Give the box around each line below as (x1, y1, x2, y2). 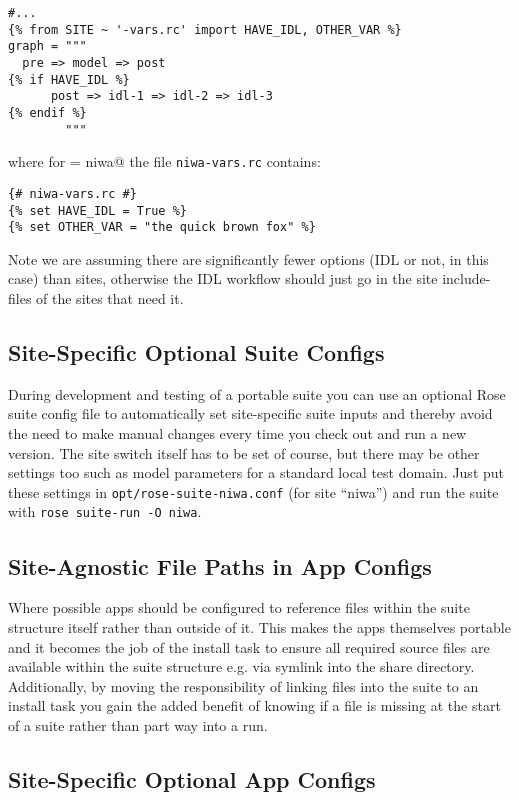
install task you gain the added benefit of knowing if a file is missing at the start (8, 695, 501, 716)
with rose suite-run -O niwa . (8, 501, 202, 522)
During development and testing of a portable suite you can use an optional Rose (8, 383, 506, 404)
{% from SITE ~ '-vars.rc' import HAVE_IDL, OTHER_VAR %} (8, 22, 402, 37)
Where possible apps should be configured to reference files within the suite (8, 597, 470, 618)
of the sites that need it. (36, 288, 184, 309)
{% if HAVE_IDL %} (8, 72, 130, 87)
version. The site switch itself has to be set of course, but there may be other (8, 442, 480, 463)
